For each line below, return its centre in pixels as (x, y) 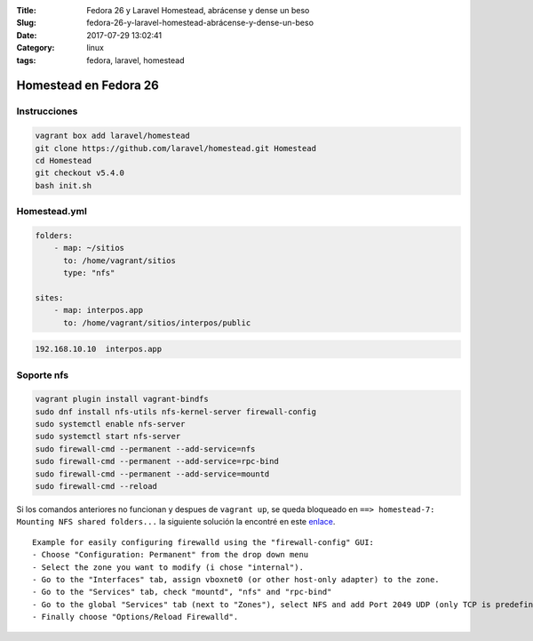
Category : (36, 48)
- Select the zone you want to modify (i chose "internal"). (168, 567)
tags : (26, 60)
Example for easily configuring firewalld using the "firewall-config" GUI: (203, 542)
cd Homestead (64, 160)
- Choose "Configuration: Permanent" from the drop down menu (171, 555)
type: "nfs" (89, 272)
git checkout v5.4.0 (80, 173)
